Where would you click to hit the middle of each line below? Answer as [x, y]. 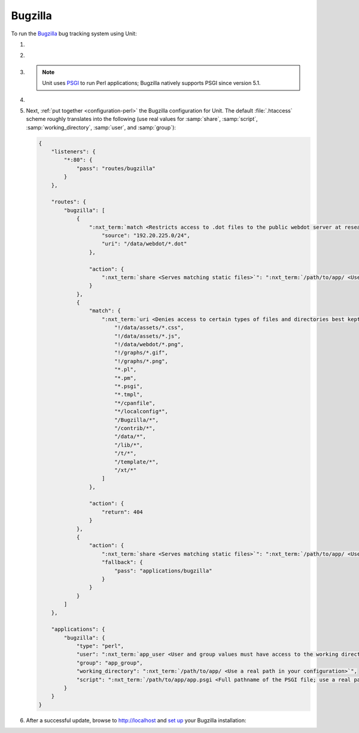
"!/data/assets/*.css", [149, 328]
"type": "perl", [100, 646]
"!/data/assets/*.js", [147, 336]
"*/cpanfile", [135, 403]
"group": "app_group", [109, 663]
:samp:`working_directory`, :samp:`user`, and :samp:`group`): [101, 127]
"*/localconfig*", [141, 411]
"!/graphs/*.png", [141, 361]
